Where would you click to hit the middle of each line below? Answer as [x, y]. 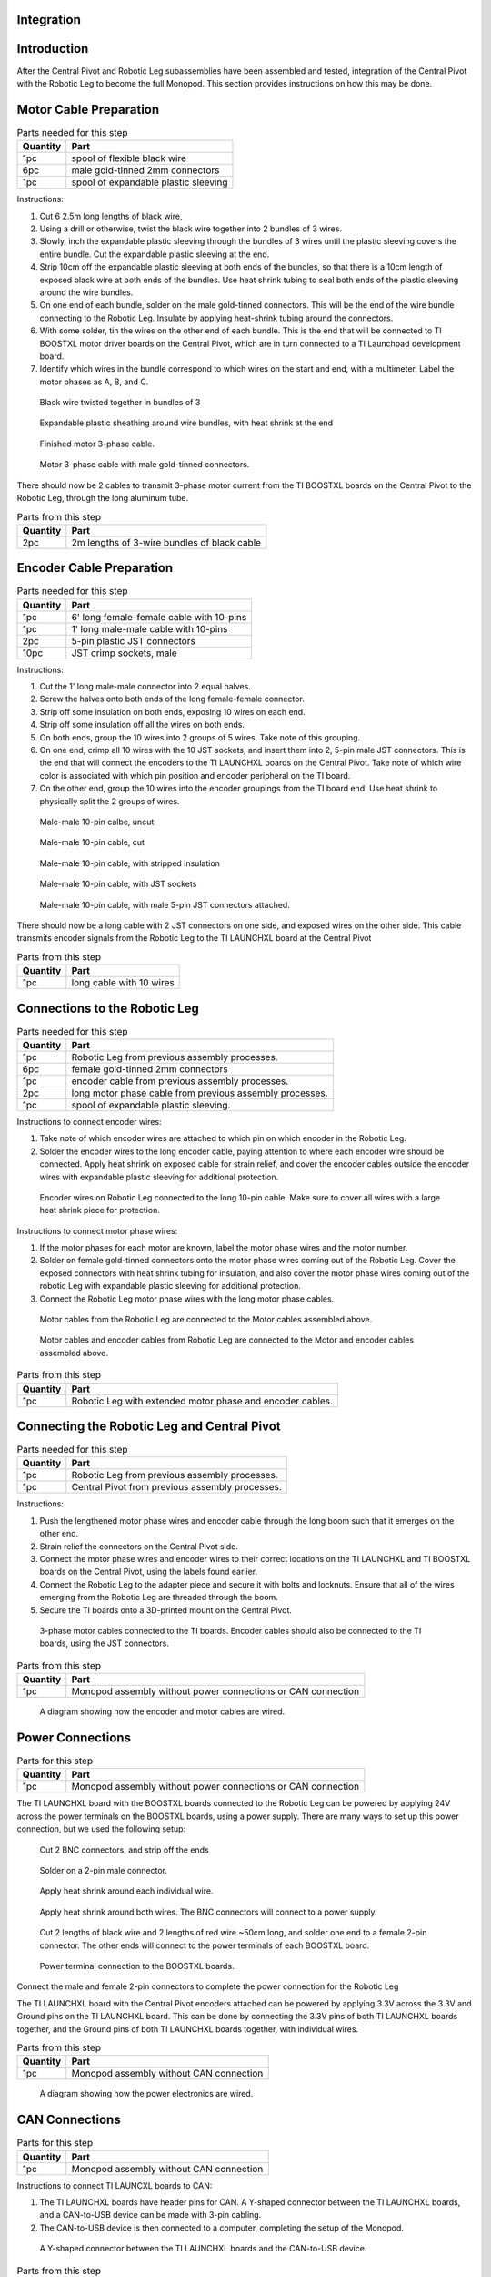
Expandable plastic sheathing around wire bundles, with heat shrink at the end [186, 423]
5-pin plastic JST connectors [133, 640]
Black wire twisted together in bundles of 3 [120, 403]
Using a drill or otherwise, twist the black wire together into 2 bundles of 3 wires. [191, 229]
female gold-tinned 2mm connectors [150, 1068]
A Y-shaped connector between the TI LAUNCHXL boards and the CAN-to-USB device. [203, 2249]
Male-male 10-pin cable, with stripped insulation [130, 863]
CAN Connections [69, 2120]
